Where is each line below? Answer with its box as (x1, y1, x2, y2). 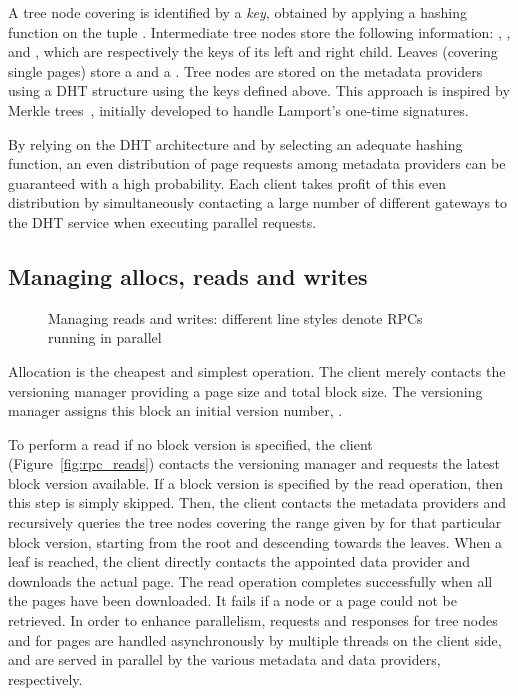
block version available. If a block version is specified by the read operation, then (8, 472, 504, 493)
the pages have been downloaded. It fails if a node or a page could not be (8, 590, 457, 611)
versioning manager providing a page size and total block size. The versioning (8, 380, 483, 401)
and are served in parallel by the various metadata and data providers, (8, 649, 441, 670)
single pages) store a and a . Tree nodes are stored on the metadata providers (8, 60, 483, 81)
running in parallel (48, 327, 162, 348)
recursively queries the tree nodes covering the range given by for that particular (8, 512, 502, 533)
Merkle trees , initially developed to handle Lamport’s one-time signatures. (8, 99, 469, 120)
